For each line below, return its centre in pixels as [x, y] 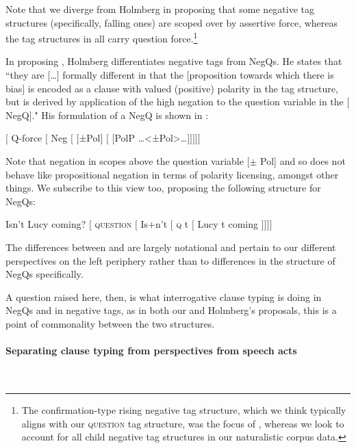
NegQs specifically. [44, 274]
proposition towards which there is [262, 75]
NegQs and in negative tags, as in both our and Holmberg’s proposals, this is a [171, 310]
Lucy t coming [228, 224]
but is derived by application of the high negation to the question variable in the [175, 102]
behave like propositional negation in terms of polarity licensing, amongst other [172, 174]
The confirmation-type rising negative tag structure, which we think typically [184, 409]
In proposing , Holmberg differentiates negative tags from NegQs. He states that [174, 61]
